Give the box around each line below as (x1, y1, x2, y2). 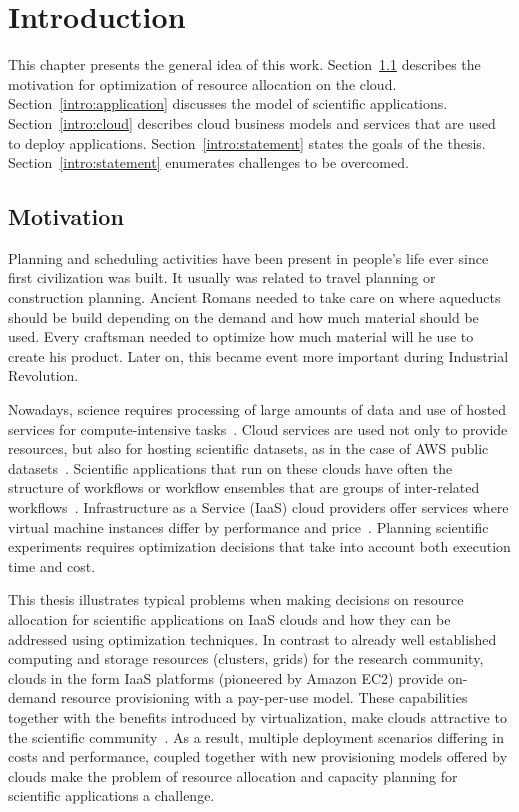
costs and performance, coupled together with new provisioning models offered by (8, 746, 508, 767)
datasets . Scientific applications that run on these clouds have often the (8, 457, 453, 478)
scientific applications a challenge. (8, 785, 215, 806)
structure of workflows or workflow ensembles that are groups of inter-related (8, 477, 480, 498)
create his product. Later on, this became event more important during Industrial (8, 345, 509, 366)
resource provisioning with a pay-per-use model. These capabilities (60, 687, 468, 708)
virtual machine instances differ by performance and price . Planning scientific (8, 516, 489, 537)
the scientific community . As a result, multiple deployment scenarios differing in (8, 726, 504, 747)
